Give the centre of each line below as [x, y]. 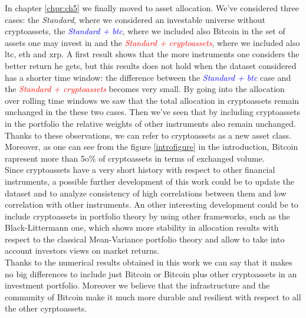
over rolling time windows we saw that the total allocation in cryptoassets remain [152, 100]
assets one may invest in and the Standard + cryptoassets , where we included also [152, 42]
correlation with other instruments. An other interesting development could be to [152, 204]
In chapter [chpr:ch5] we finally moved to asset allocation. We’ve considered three [152, 8]
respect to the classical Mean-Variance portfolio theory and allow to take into [145, 239]
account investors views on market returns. [82, 250]
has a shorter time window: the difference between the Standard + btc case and [148, 77]
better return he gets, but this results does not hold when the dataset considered [151, 65]
